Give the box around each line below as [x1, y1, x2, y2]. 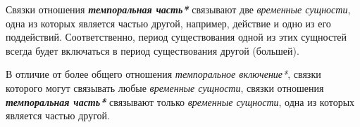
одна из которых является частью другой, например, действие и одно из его [6, 15, 331, 30]
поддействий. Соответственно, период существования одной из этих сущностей [6, 29, 347, 44]
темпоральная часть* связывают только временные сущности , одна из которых [6, 94, 355, 109]
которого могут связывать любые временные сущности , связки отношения [6, 80, 324, 95]
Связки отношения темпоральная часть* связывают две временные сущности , [6, 2, 351, 16]
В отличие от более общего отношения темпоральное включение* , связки [6, 67, 321, 81]
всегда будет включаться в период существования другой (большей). [6, 43, 299, 58]
